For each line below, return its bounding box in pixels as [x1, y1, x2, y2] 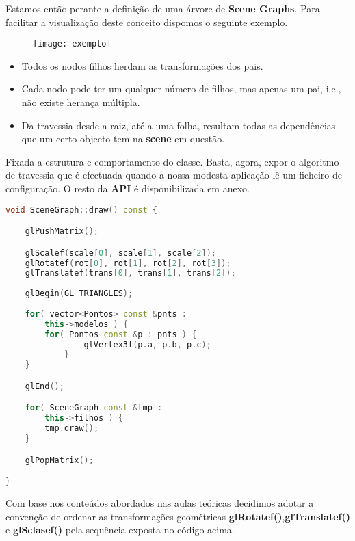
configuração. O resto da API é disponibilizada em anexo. [5, 181, 250, 195]
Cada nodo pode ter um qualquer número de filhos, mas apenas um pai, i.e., [21, 81, 341, 96]
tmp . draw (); [44, 423, 99, 434]
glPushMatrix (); [25, 226, 99, 237]
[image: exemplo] [33, 39, 111, 49]
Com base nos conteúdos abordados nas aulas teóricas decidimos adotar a [5, 495, 314, 510]
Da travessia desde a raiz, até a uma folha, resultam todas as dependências [21, 118, 336, 132]
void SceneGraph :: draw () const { [5, 204, 157, 215]
